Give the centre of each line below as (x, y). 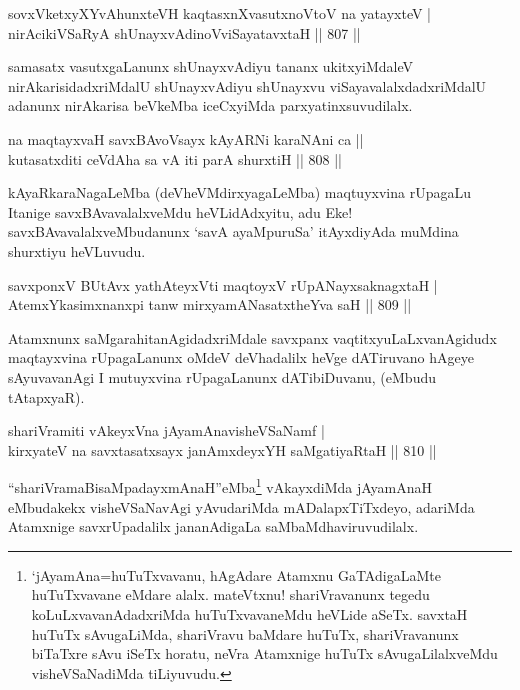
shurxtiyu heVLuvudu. (77, 250)
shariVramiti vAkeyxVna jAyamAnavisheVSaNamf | (166, 430)
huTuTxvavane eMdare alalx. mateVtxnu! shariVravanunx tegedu (230, 594)
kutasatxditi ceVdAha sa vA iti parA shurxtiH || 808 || (175, 158)
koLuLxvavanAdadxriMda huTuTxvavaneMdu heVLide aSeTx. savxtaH (249, 613)
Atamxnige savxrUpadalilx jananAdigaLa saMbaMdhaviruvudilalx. (213, 526)
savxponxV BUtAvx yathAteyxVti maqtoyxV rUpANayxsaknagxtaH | (223, 284)
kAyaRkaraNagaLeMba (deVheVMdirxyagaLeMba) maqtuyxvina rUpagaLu (239, 192)
